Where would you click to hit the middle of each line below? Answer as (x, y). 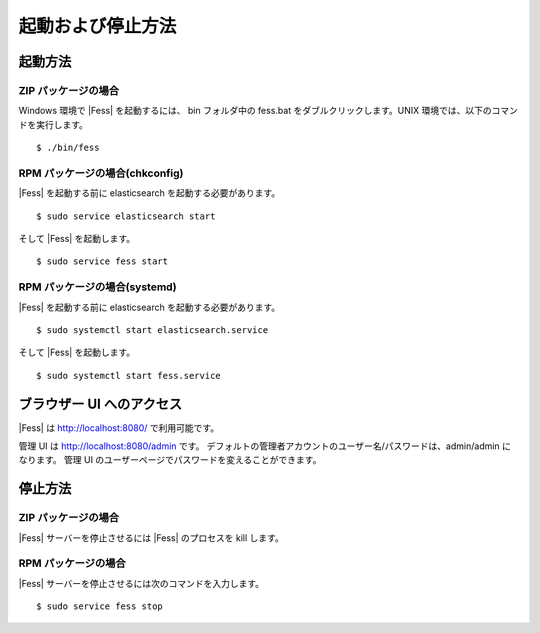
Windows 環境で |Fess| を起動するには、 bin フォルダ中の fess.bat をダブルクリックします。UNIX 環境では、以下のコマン (268, 111)
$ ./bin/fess (68, 148)
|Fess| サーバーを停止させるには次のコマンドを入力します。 (141, 583)
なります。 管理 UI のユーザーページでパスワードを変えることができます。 (170, 460)
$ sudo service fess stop (100, 606)
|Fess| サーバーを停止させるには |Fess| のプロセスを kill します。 (151, 537)
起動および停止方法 (97, 26)
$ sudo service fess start (102, 261)
